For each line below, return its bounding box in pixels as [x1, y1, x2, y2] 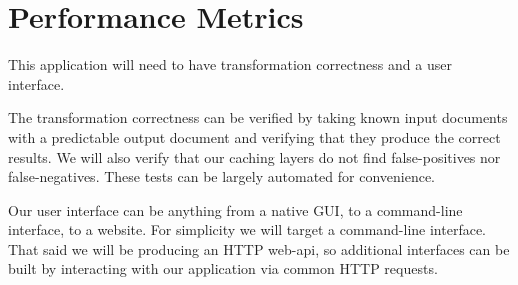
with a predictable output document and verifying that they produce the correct [8, 126, 501, 147]
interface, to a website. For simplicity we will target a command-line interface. [8, 219, 487, 240]
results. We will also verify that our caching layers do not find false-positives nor [8, 146, 501, 167]
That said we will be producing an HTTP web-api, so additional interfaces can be [8, 238, 510, 259]
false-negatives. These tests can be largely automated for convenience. [8, 166, 436, 187]
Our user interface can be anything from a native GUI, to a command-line [8, 199, 463, 220]
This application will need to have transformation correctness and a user [8, 54, 452, 75]
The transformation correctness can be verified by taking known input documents [8, 107, 508, 128]
